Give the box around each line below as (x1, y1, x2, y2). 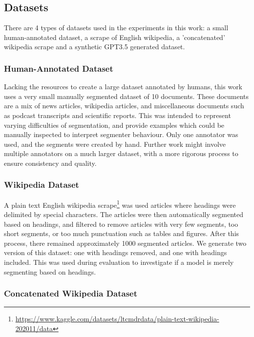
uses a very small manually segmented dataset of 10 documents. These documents (4, 91, 249, 101)
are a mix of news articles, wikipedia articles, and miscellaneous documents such (4, 100, 244, 111)
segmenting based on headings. (4, 266, 96, 277)
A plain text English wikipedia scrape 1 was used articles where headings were (4, 198, 236, 210)
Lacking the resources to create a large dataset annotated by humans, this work (4, 81, 243, 92)
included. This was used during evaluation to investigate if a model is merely (4, 257, 234, 267)
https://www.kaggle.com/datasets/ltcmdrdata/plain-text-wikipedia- (15, 314, 219, 324)
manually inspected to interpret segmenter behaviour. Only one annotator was (4, 129, 238, 139)
